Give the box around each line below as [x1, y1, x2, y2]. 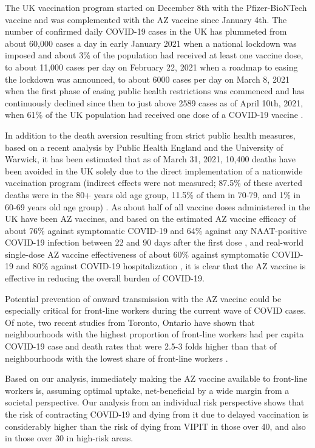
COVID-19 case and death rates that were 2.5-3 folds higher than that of [5, 340, 277, 353]
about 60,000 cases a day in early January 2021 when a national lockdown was [5, 36, 297, 49]
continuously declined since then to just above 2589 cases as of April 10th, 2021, [5, 96, 303, 109]
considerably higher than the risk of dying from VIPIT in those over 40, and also [5, 419, 306, 432]
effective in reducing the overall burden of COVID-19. [5, 272, 205, 284]
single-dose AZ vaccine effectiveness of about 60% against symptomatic [5, 247, 269, 260]
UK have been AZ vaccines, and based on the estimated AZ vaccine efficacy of [5, 212, 296, 225]
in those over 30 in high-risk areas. [5, 432, 134, 444]
